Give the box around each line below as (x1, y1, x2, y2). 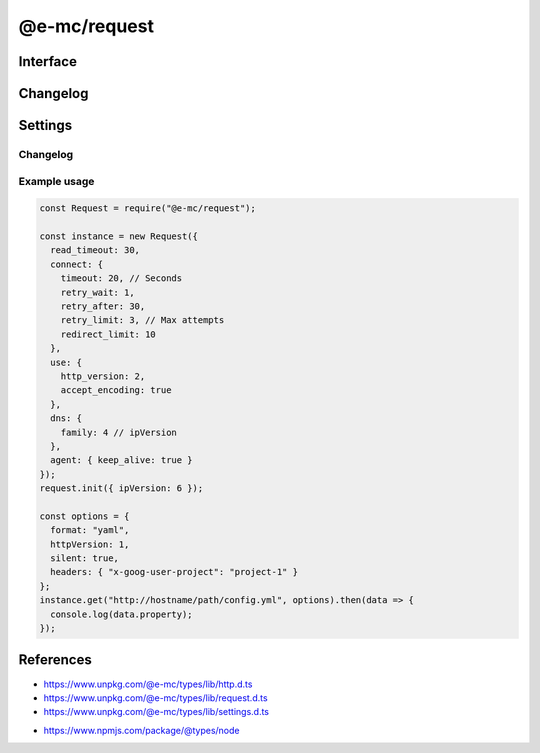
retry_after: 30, (60, 301, 146, 312)
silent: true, (50, 553, 120, 564)
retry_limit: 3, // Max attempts (60, 315, 225, 326)
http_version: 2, (60, 371, 146, 382)
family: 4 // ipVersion (60, 426, 177, 438)
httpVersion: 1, (50, 538, 130, 550)
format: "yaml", (50, 525, 130, 536)
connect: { (50, 258, 104, 270)
